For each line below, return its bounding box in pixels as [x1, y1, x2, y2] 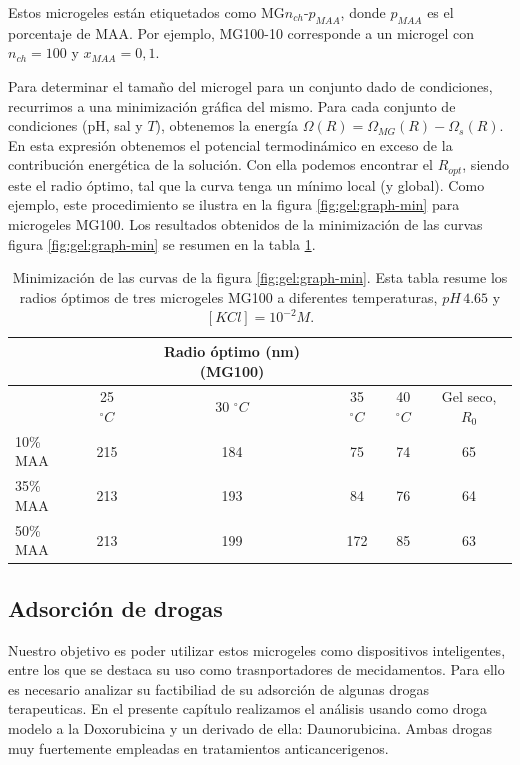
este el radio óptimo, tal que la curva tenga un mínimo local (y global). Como [8, 174, 485, 195]
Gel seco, [441, 386, 497, 407]
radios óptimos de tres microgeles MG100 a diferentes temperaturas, [19, 286, 438, 307]
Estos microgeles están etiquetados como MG [8, 2, 285, 22]
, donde [340, 2, 386, 22]
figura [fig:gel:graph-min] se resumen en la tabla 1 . [8, 233, 316, 254]
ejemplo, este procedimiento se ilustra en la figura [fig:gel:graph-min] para [8, 194, 460, 215]
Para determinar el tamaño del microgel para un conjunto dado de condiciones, [8, 75, 493, 96]
